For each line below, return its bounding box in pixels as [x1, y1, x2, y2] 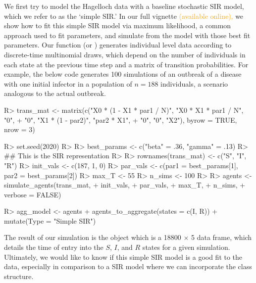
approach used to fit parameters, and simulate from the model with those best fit [4, 30, 251, 40]
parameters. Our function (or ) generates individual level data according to [4, 40, 232, 50]
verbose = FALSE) [4, 189, 61, 199]
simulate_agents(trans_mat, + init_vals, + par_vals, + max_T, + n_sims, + [4, 180, 246, 190]
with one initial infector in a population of [4, 78, 132, 89]
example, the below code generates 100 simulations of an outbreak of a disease [4, 69, 242, 79]
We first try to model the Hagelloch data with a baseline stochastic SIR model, [4, 1, 244, 11]
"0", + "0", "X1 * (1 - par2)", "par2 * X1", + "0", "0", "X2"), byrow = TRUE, [4, 114, 237, 125]
